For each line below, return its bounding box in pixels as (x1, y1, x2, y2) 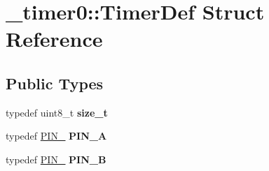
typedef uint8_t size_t (6, 105, 108, 119)
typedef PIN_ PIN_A (6, 128, 107, 143)
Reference (6, 24, 103, 53)
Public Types (6, 72, 104, 94)
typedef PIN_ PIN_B (6, 151, 106, 166)
